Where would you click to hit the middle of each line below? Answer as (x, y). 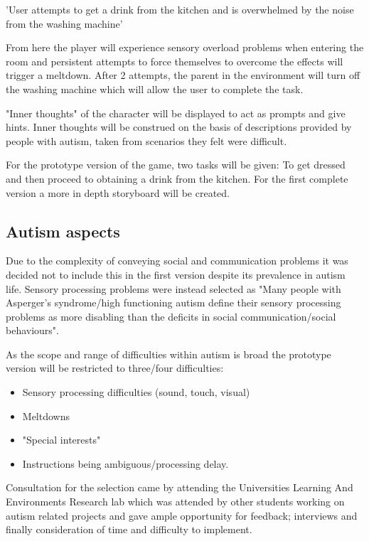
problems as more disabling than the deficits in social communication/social (171, 316)
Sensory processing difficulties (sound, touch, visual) (136, 392)
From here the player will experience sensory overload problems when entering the (185, 47)
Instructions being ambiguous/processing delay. (125, 463)
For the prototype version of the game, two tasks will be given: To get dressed (176, 165)
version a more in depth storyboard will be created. (118, 192)
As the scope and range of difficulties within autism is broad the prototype (169, 354)
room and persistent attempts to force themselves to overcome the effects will (175, 61)
